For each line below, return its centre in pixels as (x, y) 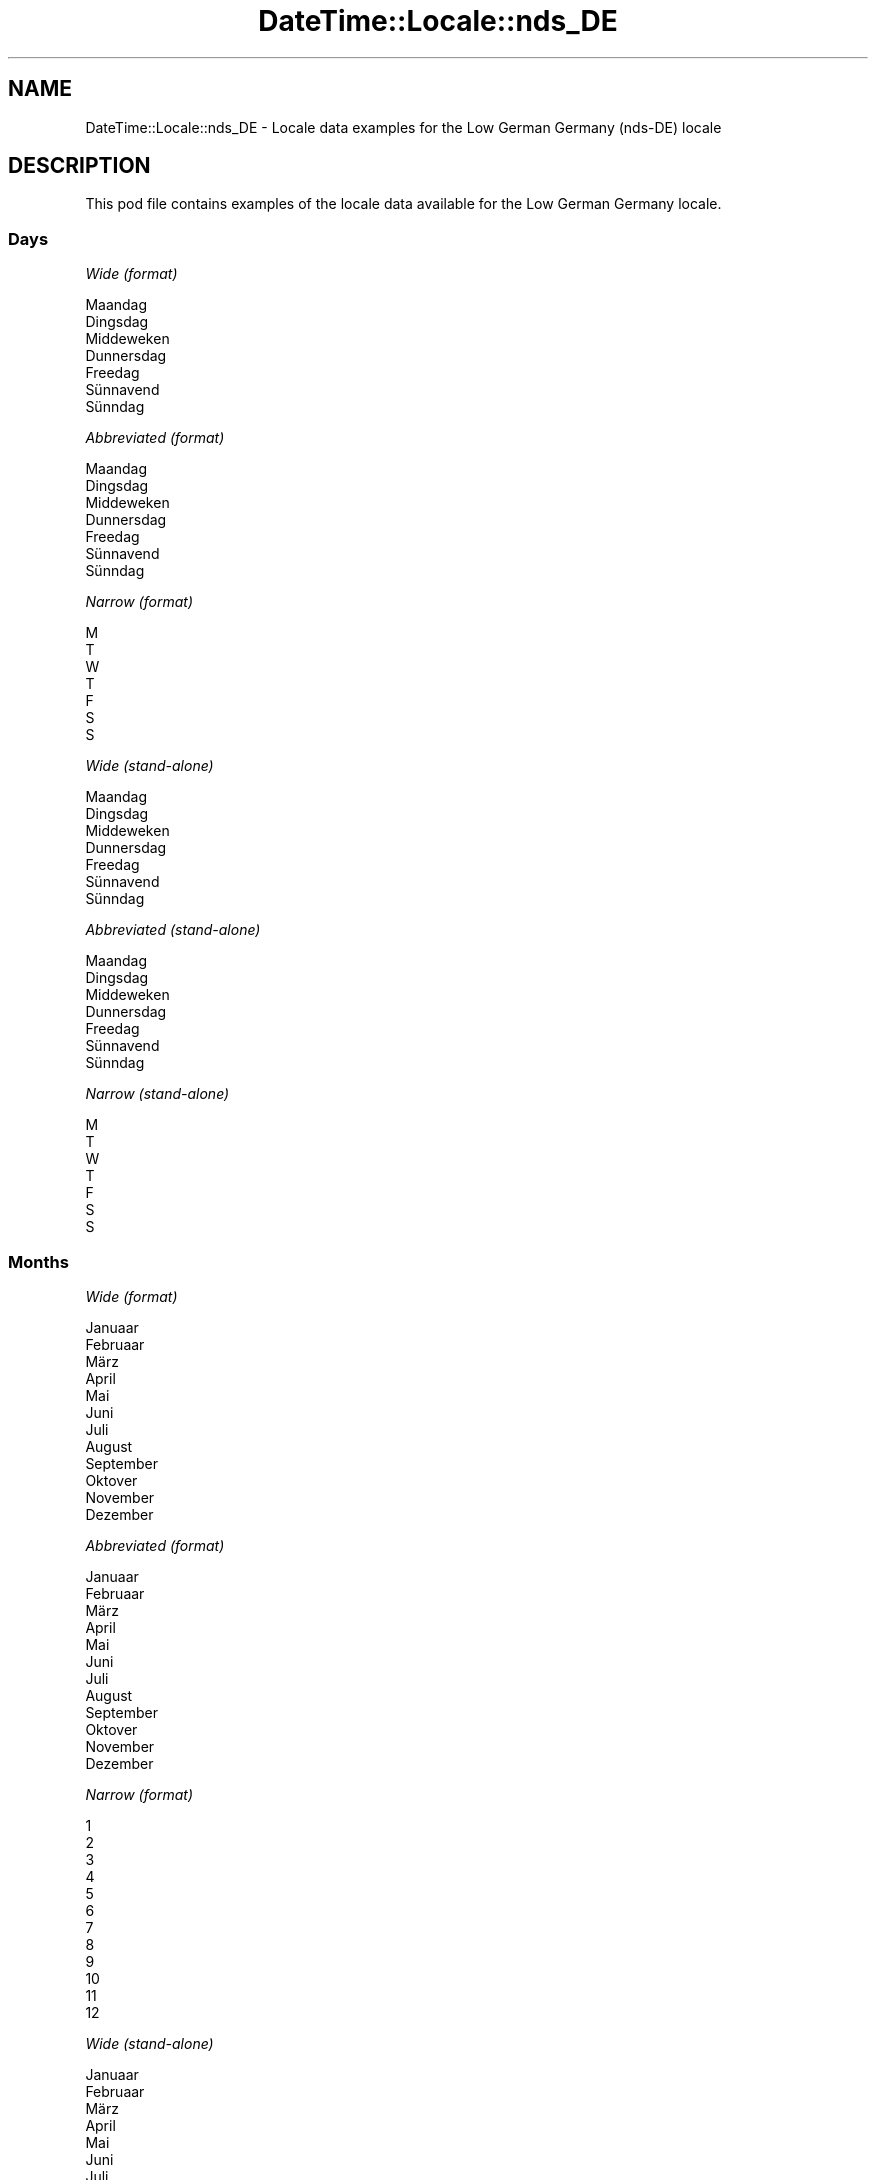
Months (38, 1261)
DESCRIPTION (79, 166)
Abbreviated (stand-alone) (173, 930)
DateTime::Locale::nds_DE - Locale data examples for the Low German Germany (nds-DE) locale (403, 127)
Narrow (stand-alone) (157, 1094)
